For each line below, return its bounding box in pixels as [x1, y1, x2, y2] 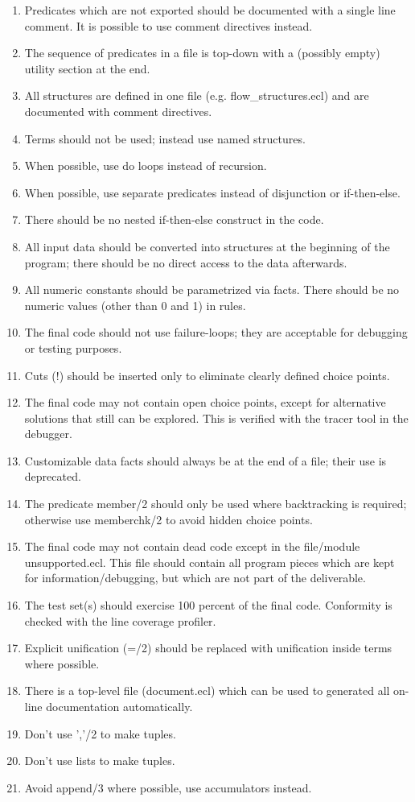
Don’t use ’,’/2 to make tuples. [24, 725, 176, 742]
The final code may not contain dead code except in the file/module [24, 538, 360, 555]
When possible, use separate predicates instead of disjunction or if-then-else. [24, 184, 401, 200]
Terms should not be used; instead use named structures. [24, 130, 306, 147]
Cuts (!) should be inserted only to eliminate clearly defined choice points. [24, 366, 390, 383]
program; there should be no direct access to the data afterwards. [24, 254, 347, 271]
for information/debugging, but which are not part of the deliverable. [24, 569, 366, 586]
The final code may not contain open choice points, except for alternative [24, 394, 386, 411]
